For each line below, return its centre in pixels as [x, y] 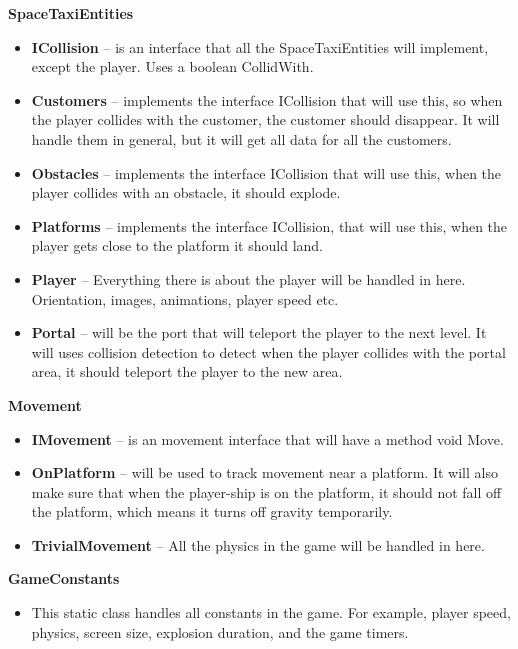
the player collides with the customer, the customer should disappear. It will [265, 119]
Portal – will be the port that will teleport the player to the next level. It [259, 332]
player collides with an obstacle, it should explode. [186, 192]
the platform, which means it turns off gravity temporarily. [212, 511]
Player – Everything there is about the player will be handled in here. [248, 278]
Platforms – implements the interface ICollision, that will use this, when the [269, 225]
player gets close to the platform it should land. [177, 245]
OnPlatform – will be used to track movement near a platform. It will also [264, 472]
